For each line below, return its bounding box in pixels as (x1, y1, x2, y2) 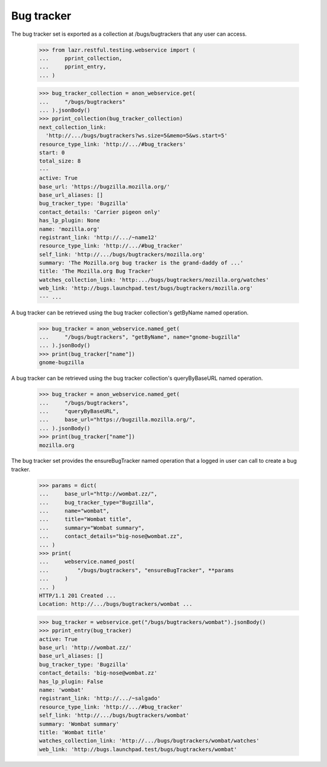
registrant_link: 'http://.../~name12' (39, 234, 157, 241)
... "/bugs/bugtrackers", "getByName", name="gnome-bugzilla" (39, 334, 240, 340)
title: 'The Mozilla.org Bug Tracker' (39, 268, 154, 275)
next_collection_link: (39, 124, 107, 130)
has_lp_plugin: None (39, 217, 100, 224)
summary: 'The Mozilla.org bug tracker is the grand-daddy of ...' (39, 259, 244, 267)
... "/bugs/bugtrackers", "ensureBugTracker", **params (39, 566, 234, 574)
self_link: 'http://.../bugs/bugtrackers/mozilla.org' (39, 251, 205, 257)
